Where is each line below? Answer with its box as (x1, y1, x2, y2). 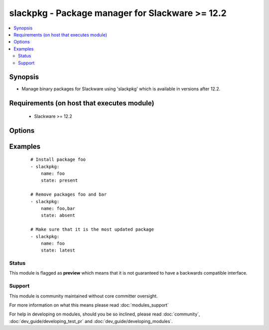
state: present (40, 178, 78, 183)
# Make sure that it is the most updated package (30, 227, 154, 232)
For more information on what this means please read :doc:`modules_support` (9, 302, 169, 308)
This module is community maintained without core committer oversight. (9, 293, 158, 299)
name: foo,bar (40, 205, 76, 211)
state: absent (40, 213, 76, 218)
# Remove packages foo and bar (30, 192, 107, 197)
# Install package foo (30, 157, 86, 162)
